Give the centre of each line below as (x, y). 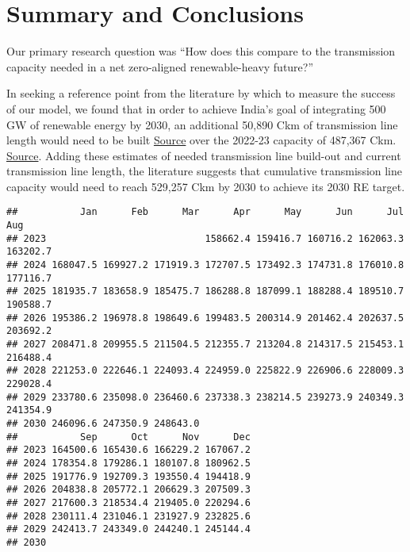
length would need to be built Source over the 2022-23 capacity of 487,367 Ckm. (201, 140)
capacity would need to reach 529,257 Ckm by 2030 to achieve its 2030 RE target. (206, 186)
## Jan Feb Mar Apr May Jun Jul (205, 212)
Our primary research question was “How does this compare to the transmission (201, 51)
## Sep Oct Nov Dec (128, 437)
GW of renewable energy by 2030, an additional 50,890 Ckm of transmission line (202, 124)
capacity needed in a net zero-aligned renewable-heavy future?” (160, 66)
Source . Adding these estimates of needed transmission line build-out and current (204, 155)
